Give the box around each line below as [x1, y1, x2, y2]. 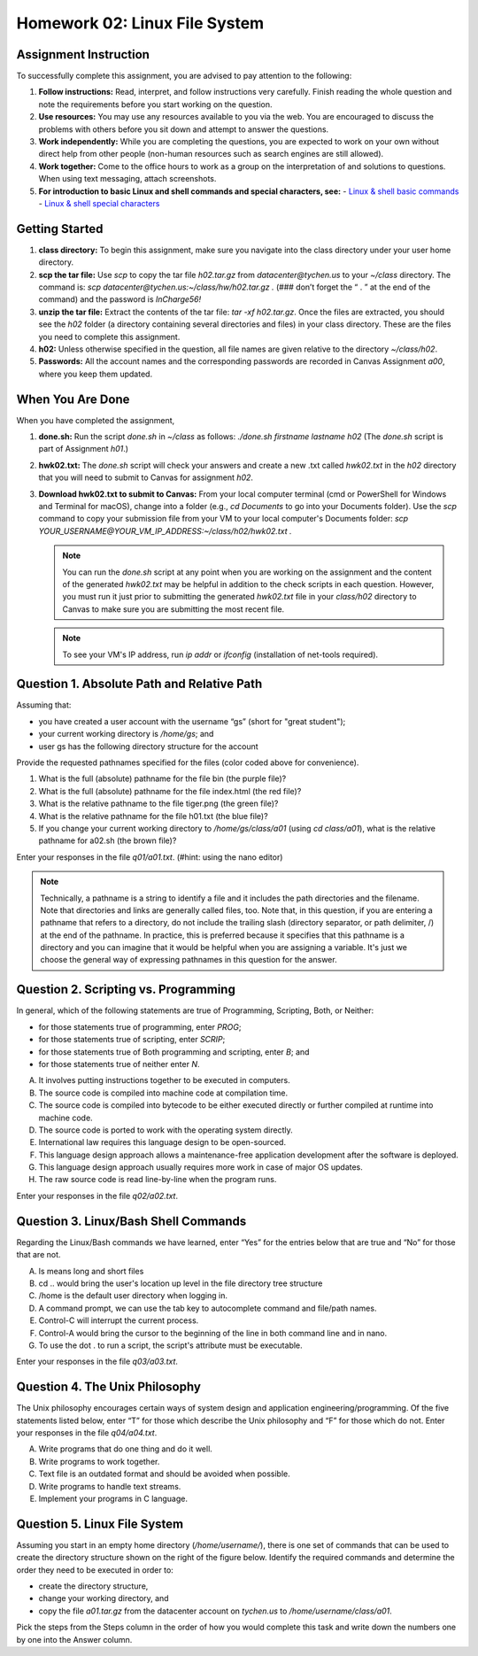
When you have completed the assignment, [16, 414, 175, 425]
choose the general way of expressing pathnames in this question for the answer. [40, 955, 337, 965]
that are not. [16, 1250, 61, 1260]
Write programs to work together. [38, 1456, 160, 1466]
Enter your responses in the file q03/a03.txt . [16, 1356, 179, 1367]
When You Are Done [16, 391, 130, 406]
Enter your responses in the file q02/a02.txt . [16, 1190, 179, 1201]
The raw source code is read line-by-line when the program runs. [38, 1174, 277, 1185]
